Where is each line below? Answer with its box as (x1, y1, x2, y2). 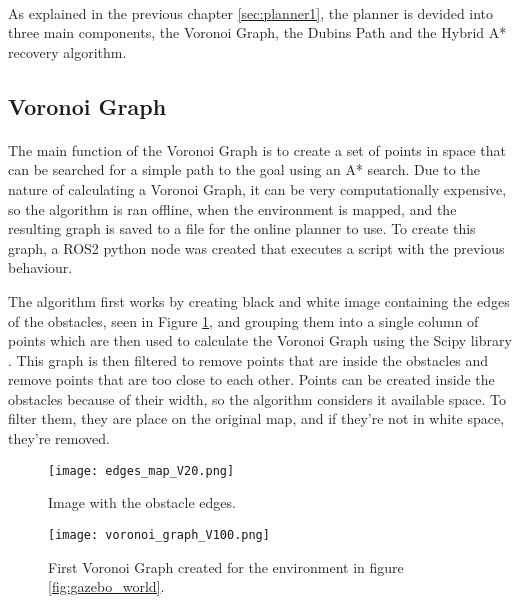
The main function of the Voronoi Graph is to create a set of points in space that (8, 139, 506, 160)
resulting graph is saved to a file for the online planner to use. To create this (8, 218, 476, 239)
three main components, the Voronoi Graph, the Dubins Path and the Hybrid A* (8, 22, 507, 43)
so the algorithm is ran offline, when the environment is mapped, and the (8, 198, 457, 219)
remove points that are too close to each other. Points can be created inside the (8, 369, 495, 390)
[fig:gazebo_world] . (48, 576, 165, 597)
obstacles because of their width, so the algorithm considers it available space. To (8, 388, 507, 409)
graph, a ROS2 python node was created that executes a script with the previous (8, 237, 505, 258)
